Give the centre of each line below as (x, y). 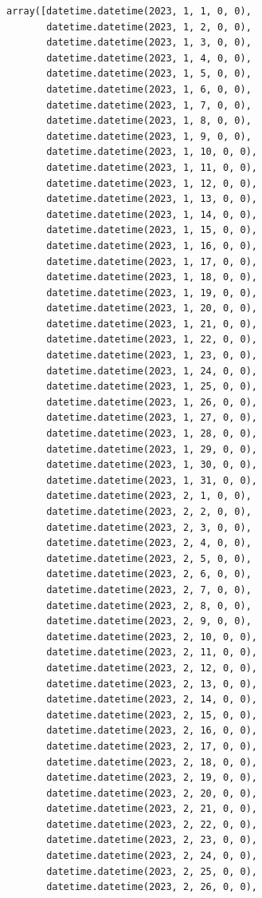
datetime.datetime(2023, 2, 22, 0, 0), (152, 824)
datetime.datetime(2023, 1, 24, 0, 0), (152, 371)
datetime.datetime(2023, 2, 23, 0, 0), (152, 840)
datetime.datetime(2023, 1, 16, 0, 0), (152, 245)
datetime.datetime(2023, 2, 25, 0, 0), (152, 871)
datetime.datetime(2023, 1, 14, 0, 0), (152, 214)
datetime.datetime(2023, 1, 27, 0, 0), (152, 418)
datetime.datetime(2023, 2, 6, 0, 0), (149, 574)
